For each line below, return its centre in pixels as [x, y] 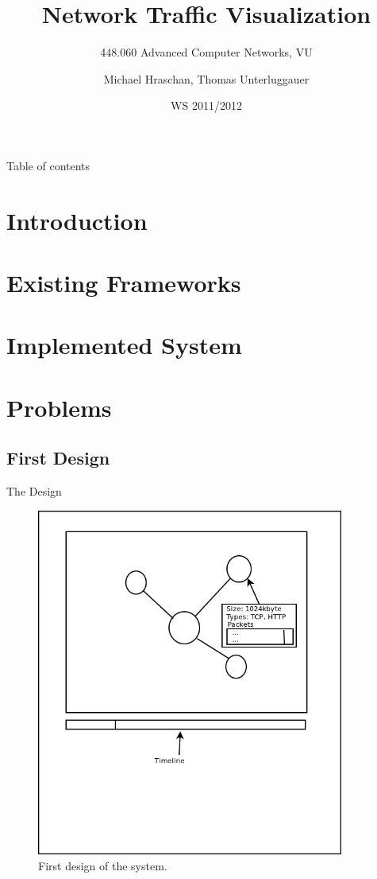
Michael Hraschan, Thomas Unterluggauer [206, 78]
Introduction [77, 220]
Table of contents [48, 165]
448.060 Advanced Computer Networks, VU [206, 52]
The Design [34, 491]
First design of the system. [103, 865]
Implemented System [124, 345]
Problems [59, 407]
